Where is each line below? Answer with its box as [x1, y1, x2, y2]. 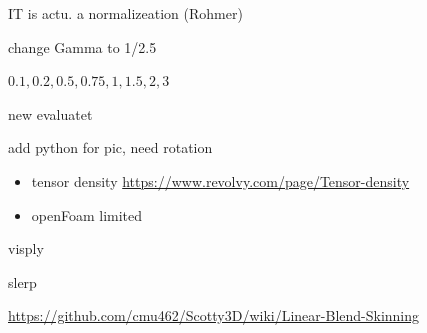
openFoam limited [31, 204, 143, 225]
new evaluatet [8, 103, 93, 124]
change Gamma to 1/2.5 [8, 36, 157, 57]
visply [8, 238, 44, 259]
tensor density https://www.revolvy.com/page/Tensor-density [31, 170, 410, 191]
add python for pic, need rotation [8, 137, 213, 158]
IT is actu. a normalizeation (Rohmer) [8, 3, 243, 23]
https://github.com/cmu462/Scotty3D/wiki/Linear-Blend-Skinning [8, 305, 420, 326]
